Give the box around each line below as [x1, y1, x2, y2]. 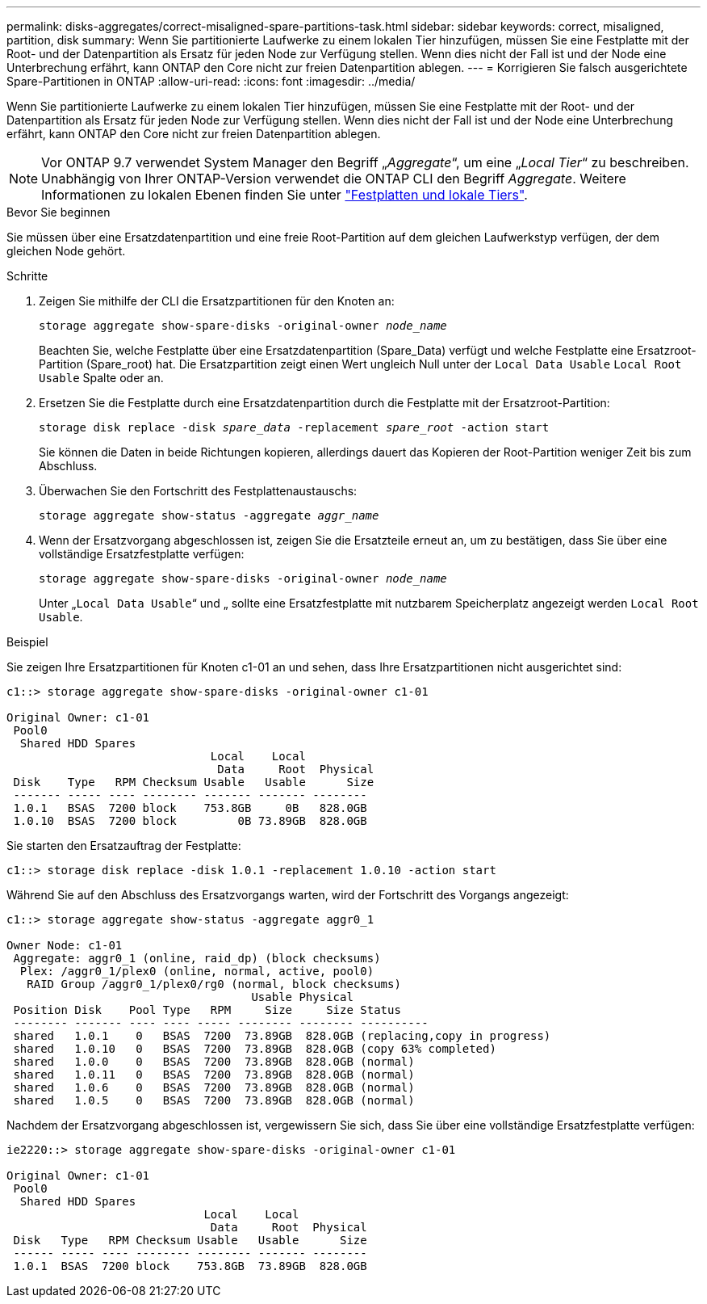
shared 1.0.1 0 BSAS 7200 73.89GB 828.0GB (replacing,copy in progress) [13, 1029, 551, 1042]
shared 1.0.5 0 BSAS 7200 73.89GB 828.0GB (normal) [13, 1094, 415, 1107]
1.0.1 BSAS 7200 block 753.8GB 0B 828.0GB [13, 801, 367, 814]
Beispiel [6, 635, 48, 649]
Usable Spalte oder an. [39, 371, 164, 385]
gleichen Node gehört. [6, 244, 126, 258]
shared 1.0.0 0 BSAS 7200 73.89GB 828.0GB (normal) [13, 1055, 415, 1068]
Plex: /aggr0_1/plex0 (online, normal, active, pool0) [19, 965, 374, 978]
